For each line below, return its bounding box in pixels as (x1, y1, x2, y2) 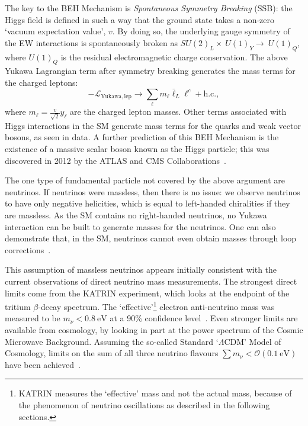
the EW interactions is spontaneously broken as (5, 36, 178, 49)
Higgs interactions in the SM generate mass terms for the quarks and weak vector (5, 119, 301, 131)
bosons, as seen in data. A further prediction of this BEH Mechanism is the (5, 131, 279, 143)
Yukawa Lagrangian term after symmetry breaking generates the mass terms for (5, 64, 296, 77)
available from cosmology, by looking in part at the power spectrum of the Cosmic (5, 323, 303, 335)
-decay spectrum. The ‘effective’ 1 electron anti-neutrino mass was (38, 299, 275, 312)
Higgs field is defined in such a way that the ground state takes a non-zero (5, 13, 275, 25)
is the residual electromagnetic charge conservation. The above (60, 50, 288, 63)
